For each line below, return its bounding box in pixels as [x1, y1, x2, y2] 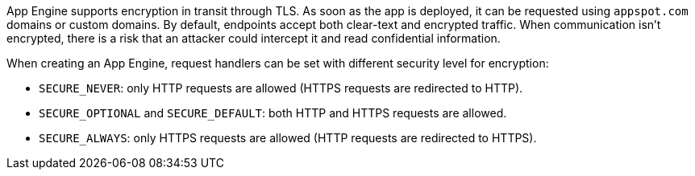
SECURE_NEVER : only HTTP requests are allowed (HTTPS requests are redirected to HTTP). [39, 81, 523, 95]
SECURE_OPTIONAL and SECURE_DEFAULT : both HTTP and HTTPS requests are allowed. [39, 106, 507, 120]
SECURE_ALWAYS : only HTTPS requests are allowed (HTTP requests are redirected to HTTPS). [39, 131, 537, 145]
